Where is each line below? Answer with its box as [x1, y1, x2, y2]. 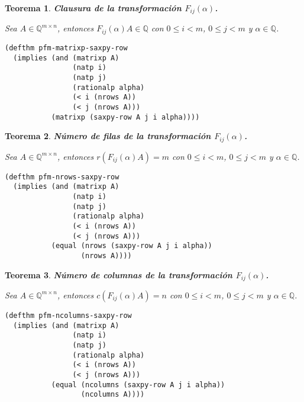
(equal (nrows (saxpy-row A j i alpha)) [51, 242, 212, 250]
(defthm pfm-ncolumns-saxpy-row [5, 311, 132, 320]
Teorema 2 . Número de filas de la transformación [5, 130, 211, 142]
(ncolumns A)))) [80, 390, 145, 399]
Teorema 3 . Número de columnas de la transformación [5, 268, 232, 281]
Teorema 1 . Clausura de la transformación [5, 2, 182, 14]
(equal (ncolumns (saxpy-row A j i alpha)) [51, 380, 225, 389]
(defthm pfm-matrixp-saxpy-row [5, 43, 128, 52]
